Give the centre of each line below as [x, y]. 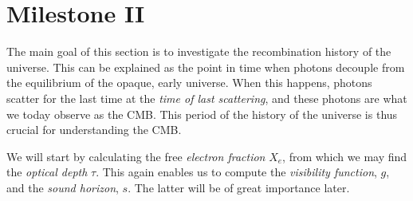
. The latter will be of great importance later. [239, 187]
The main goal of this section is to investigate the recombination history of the [199, 51]
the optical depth [47, 172]
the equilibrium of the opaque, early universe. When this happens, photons [189, 83]
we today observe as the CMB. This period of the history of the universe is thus [202, 114]
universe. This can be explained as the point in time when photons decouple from [206, 67]
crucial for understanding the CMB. [94, 130]
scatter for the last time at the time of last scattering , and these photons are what [207, 98]
